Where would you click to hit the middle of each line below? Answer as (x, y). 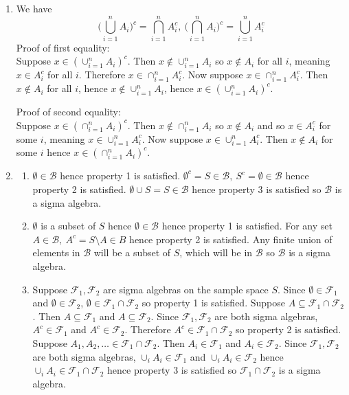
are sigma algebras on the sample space (186, 289)
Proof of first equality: (63, 47)
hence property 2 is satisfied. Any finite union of (231, 239)
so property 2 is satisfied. (289, 329)
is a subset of (68, 226)
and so (271, 125)
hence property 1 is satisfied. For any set (247, 226)
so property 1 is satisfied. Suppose (213, 303)
